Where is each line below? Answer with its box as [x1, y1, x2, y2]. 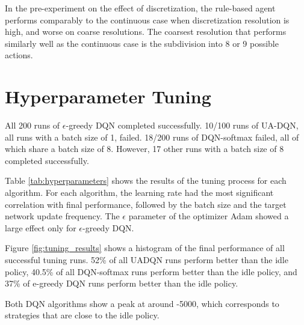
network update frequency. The [5, 210, 120, 222]
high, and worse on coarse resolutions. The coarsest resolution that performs [5, 25, 287, 38]
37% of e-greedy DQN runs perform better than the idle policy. [5, 277, 238, 290]
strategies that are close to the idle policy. [5, 309, 160, 321]
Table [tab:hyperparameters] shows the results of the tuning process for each [5, 174, 287, 187]
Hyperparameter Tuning [5, 84, 211, 109]
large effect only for [5, 221, 76, 234]
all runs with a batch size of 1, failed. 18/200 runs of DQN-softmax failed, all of [5, 130, 299, 143]
